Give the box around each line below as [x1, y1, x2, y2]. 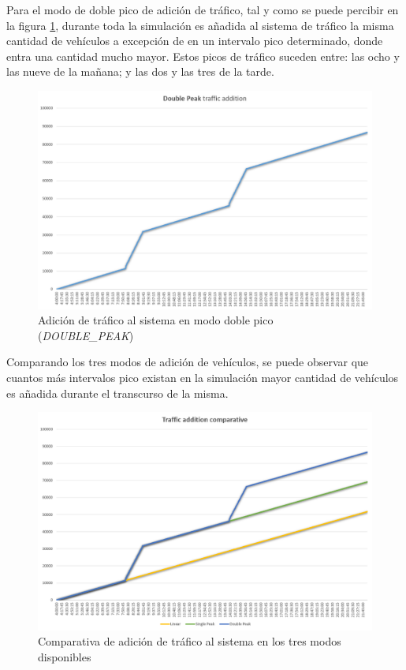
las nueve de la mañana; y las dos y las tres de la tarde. [6, 63, 274, 80]
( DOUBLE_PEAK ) [38, 327, 134, 343]
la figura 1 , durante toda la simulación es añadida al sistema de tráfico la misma [6, 17, 394, 33]
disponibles [38, 648, 91, 664]
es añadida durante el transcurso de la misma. [6, 384, 229, 401]
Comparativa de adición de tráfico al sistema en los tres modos [38, 633, 341, 649]
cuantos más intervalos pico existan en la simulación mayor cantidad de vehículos [6, 369, 399, 385]
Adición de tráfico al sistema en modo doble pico [38, 312, 274, 328]
